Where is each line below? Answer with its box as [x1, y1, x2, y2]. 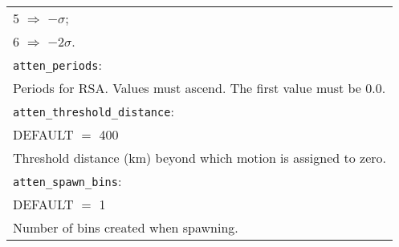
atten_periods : [13, 55, 102, 74]
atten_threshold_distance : [13, 102, 174, 120]
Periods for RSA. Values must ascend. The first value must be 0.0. [13, 79, 386, 97]
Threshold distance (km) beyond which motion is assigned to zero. [13, 148, 386, 167]
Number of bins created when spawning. [13, 218, 238, 237]
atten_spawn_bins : [13, 172, 122, 190]
